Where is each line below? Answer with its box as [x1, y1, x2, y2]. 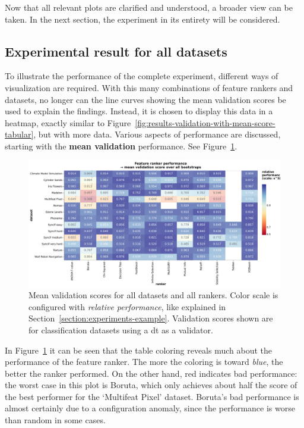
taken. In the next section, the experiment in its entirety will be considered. [5, 13, 280, 25]
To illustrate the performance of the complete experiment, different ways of [5, 70, 278, 82]
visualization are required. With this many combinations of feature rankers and [5, 81, 293, 93]
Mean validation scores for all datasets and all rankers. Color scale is [28, 289, 278, 301]
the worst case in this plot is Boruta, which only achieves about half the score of [5, 379, 297, 391]
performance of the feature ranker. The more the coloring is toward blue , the [5, 355, 283, 368]
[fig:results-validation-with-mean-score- [135, 116, 275, 129]
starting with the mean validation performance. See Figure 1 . [5, 139, 237, 152]
